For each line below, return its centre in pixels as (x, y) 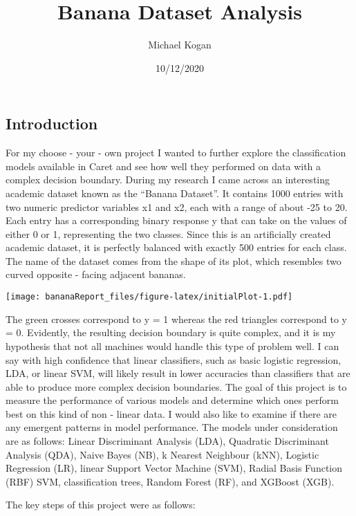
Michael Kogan (180, 45)
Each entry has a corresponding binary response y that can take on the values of (176, 220)
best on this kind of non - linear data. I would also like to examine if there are (171, 413)
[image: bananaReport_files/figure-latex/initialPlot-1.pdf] (149, 297)
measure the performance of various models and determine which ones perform (172, 400)
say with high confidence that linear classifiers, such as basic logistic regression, (174, 359)
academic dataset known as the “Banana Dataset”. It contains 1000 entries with (175, 193)
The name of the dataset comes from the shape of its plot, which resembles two (174, 260)
